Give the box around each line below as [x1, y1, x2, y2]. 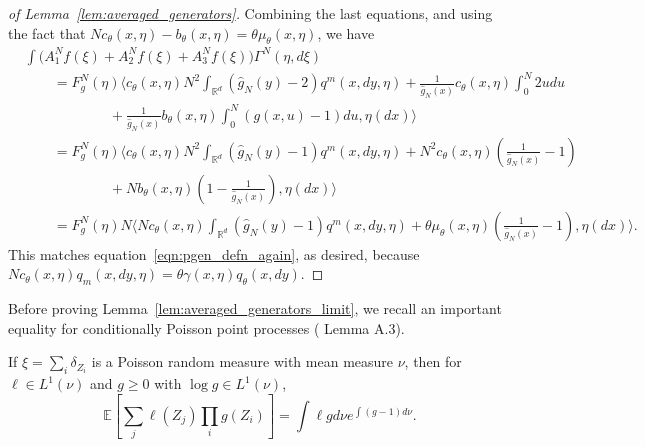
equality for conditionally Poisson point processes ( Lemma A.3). [8, 317, 405, 338]
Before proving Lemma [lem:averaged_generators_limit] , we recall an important [8, 298, 502, 319]
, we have [317, 22, 375, 43]
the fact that [8, 22, 86, 43]
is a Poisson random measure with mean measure [91, 351, 394, 372]
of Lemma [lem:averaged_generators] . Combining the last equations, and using [8, 3, 493, 23]
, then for [404, 351, 462, 372]
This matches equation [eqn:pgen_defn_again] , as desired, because [8, 243, 420, 264]
